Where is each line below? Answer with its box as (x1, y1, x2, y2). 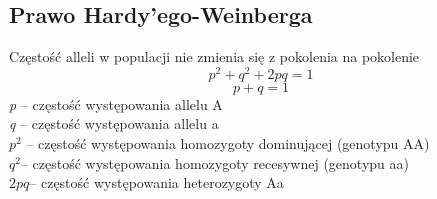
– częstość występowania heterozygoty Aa (29, 172, 284, 193)
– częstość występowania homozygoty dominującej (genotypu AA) (26, 133, 430, 154)
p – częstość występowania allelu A (9, 93, 223, 114)
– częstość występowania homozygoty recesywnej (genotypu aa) (20, 152, 409, 173)
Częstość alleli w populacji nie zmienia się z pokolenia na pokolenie (9, 46, 420, 67)
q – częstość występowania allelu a (9, 113, 219, 134)
